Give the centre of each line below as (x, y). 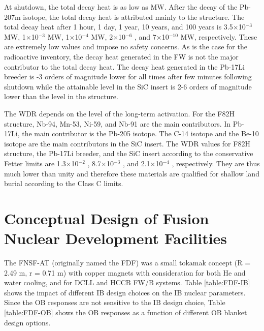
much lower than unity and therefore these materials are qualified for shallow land (132, 173)
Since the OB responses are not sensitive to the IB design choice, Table (115, 302)
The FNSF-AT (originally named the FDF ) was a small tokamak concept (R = (127, 262)
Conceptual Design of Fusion (107, 218)
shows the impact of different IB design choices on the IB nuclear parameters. (125, 292)
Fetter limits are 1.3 (35, 163)
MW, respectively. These (219, 36)
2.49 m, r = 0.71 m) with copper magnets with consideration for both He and (125, 272)
